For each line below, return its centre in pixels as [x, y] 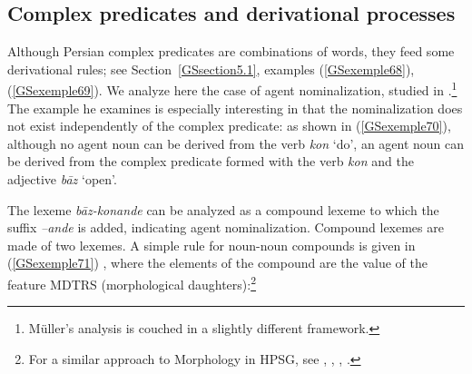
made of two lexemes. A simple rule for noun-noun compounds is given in [211, 245]
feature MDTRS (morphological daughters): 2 [132, 282]
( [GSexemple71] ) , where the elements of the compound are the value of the [218, 263]
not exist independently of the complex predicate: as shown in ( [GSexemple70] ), [229, 126]
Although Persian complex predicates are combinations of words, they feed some [231, 51]
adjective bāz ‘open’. [62, 179]
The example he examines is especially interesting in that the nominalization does [235, 108]
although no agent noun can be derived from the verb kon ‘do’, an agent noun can [236, 143]
